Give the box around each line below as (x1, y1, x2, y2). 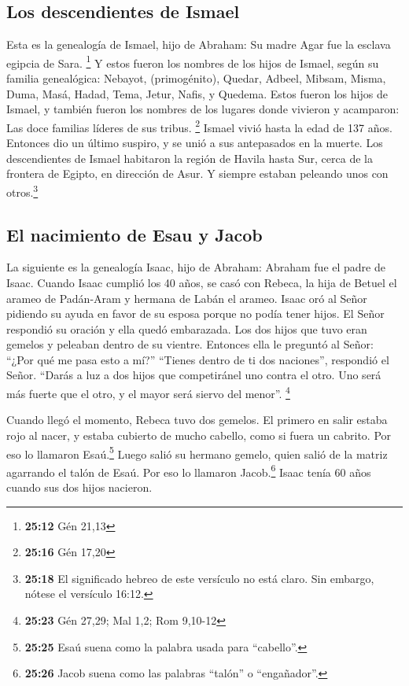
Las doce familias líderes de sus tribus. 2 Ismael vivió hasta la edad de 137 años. (6, 116, 392, 135)
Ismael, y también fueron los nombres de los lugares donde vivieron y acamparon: (6, 101, 400, 117)
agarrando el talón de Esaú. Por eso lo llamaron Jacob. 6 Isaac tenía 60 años (6, 461, 371, 480)
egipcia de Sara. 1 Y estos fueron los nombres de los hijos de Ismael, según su (6, 52, 379, 71)
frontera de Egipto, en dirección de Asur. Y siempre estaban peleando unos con (6, 165, 389, 182)
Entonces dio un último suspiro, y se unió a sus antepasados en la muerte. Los (6, 135, 383, 151)
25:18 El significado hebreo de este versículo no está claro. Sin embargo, (24, 570, 374, 586)
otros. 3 (6, 181, 39, 200)
